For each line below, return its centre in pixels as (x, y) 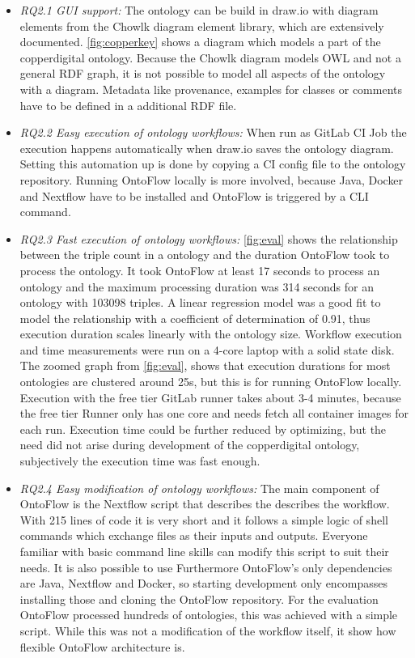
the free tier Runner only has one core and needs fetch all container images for (214, 413)
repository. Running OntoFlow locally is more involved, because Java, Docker (212, 179)
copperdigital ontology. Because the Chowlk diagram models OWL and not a (210, 57)
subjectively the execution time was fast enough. (140, 461)
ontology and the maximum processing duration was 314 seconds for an (197, 286)
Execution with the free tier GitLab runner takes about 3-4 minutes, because (210, 397)
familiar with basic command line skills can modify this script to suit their (204, 551)
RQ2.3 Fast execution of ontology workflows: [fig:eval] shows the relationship (209, 238)
